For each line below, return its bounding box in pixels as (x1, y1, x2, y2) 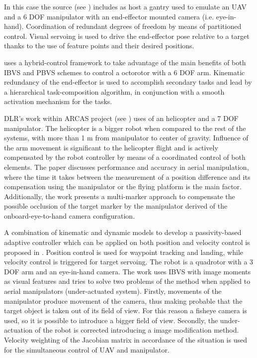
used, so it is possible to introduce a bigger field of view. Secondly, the (4, 315, 218, 325)
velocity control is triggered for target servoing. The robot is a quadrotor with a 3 (4, 256, 254, 267)
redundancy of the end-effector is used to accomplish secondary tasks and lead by (4, 77, 252, 87)
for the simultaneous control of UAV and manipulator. (4, 344, 170, 355)
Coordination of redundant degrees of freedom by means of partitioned (26, 21, 242, 31)
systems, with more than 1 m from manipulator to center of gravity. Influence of (4, 132, 249, 143)
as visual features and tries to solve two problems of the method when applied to (4, 276, 251, 286)
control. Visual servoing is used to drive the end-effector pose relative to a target (4, 30, 250, 41)
